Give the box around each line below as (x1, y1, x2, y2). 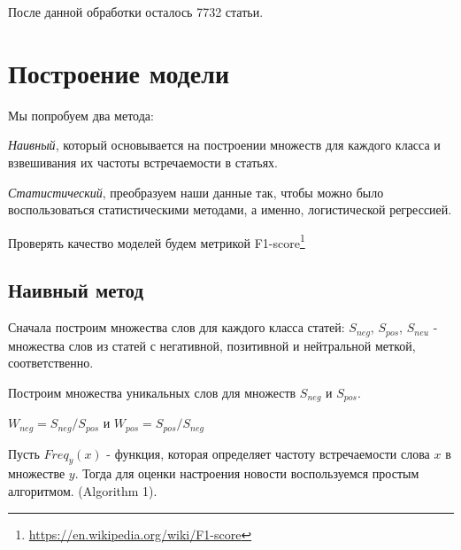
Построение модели (8, 54, 230, 90)
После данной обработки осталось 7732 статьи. (8, 3, 264, 20)
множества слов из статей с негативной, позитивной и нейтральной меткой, (8, 336, 416, 354)
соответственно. (8, 353, 94, 372)
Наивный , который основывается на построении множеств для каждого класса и (8, 136, 441, 154)
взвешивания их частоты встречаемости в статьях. (8, 152, 278, 171)
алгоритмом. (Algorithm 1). (8, 482, 158, 500)
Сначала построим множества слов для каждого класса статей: (8, 318, 345, 337)
